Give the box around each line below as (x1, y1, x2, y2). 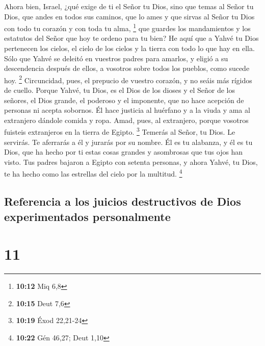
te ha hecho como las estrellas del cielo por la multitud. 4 (4, 167, 182, 179)
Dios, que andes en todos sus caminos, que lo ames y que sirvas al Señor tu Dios (4, 11, 255, 21)
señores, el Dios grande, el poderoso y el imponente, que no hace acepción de (4, 94, 244, 105)
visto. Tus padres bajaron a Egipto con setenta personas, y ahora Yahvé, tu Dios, (4, 156, 258, 167)
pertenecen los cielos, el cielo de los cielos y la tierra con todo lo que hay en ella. (4, 43, 255, 54)
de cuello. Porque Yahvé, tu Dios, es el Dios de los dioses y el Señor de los (4, 85, 235, 95)
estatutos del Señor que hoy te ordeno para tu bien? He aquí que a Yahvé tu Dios (4, 33, 259, 43)
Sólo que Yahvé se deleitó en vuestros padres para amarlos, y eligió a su (4, 53, 228, 63)
